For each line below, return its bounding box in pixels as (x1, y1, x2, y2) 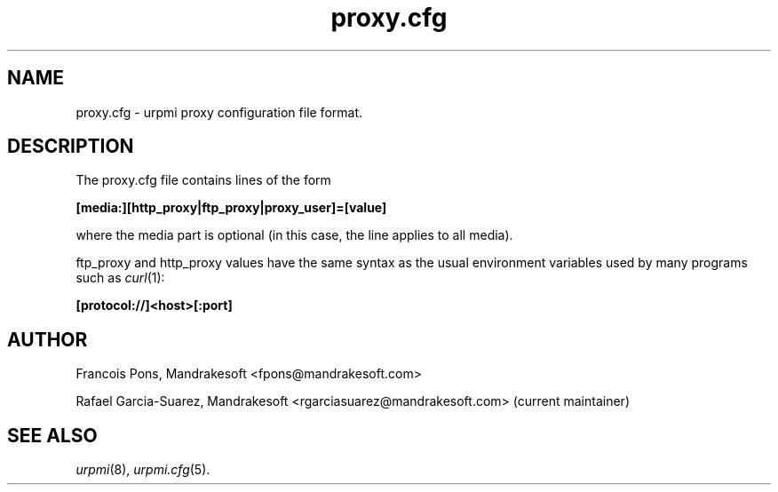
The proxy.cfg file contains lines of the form (75, 172, 331, 188)
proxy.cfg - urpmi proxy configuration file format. (75, 104, 363, 120)
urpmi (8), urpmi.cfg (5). (75, 462, 210, 478)
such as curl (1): (75, 270, 165, 286)
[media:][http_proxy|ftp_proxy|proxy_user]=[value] (75, 200, 387, 216)
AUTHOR (7, 328, 88, 351)
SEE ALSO (7, 424, 98, 447)
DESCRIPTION (7, 135, 134, 158)
